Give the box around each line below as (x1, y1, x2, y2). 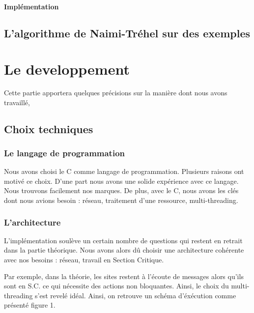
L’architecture (4, 216, 61, 228)
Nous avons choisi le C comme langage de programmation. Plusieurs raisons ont (4, 166, 244, 176)
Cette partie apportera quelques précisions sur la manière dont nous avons (4, 87, 227, 98)
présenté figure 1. (4, 300, 56, 310)
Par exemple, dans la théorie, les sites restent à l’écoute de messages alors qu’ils (4, 271, 244, 281)
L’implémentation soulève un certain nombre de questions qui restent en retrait (4, 235, 243, 245)
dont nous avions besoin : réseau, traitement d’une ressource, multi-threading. (4, 195, 238, 205)
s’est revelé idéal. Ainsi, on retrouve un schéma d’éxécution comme (35, 290, 236, 300)
